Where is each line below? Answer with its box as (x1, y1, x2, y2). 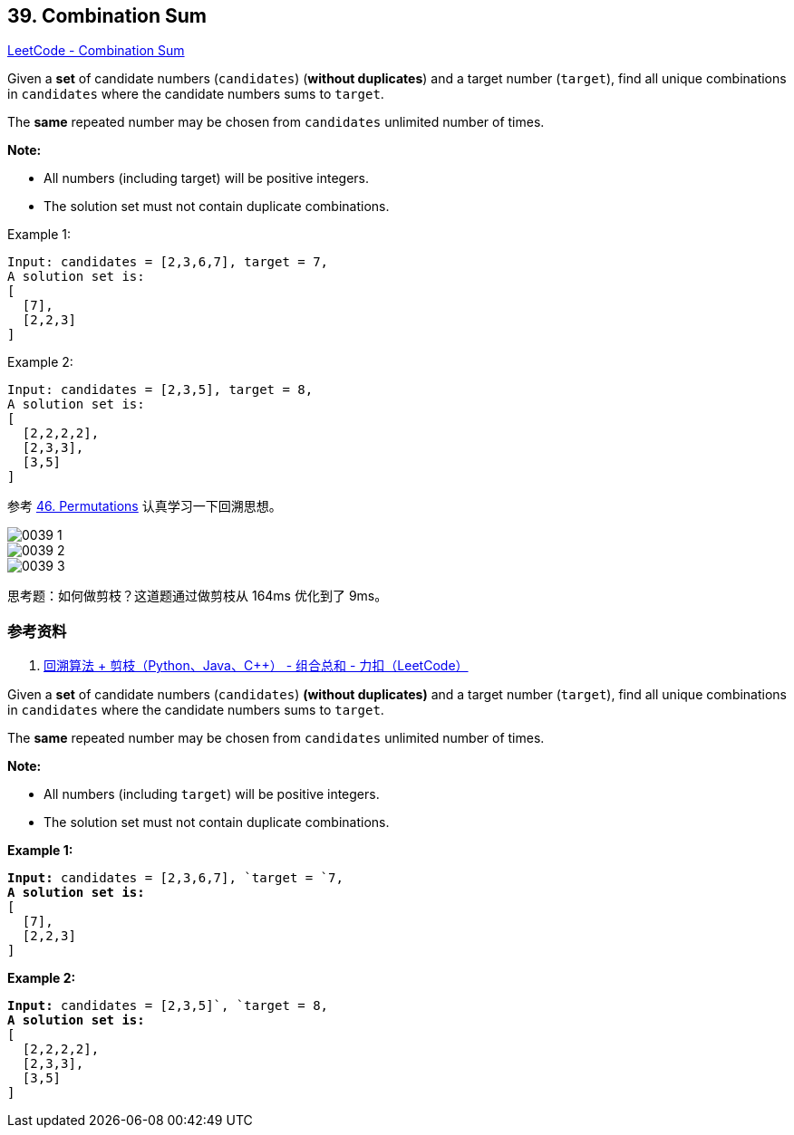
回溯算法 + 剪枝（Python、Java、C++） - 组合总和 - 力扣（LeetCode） (44, 658, 469, 674)
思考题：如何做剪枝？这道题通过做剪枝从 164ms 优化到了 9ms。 (7, 588, 388, 604)
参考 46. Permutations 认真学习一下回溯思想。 (7, 498, 282, 515)
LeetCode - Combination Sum (7, 43, 185, 59)
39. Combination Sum (7, 5, 207, 27)
